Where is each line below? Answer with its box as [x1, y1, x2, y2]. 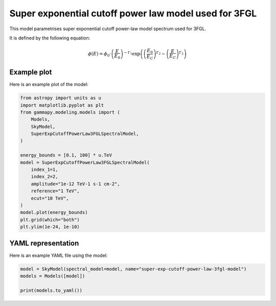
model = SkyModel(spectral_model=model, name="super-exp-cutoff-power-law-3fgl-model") [20, 266, 247, 272]
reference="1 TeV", [31, 188, 80, 194]
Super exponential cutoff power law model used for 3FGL [9, 8, 257, 19]
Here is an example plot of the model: [9, 81, 89, 88]
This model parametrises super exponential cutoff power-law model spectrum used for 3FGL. [9, 26, 206, 32]
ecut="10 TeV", [31, 195, 69, 201]
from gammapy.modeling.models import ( [20, 109, 120, 115]
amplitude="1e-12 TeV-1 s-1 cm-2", [31, 181, 120, 187]
